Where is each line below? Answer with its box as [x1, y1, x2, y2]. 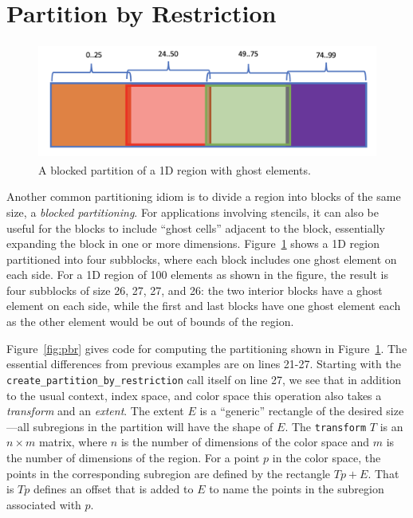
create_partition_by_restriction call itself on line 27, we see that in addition [6, 371, 402, 387]
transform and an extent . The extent [6, 402, 184, 419]
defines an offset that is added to [33, 481, 194, 497]
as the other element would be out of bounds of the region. [6, 313, 294, 330]
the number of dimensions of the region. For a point [6, 449, 260, 465]
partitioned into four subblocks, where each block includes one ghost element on [6, 250, 397, 267]
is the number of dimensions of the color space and [120, 434, 370, 450]
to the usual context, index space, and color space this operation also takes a [6, 387, 382, 403]
